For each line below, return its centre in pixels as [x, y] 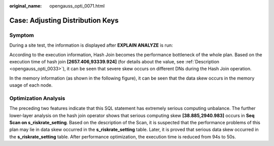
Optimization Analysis [37, 98]
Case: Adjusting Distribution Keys [64, 20]
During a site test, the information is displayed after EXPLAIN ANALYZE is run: [91, 45]
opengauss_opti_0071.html [77, 6]
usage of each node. [31, 85]
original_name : [26, 6]
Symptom [22, 35]
